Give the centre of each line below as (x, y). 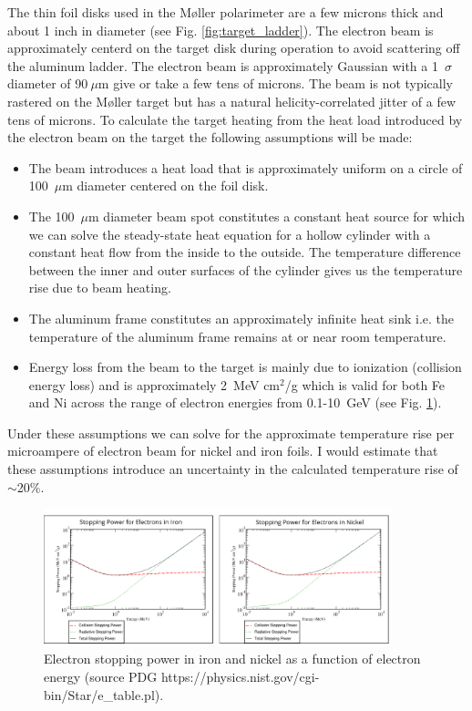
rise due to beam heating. (100, 288)
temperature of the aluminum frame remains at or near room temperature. (237, 336)
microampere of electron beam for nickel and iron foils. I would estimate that (223, 451)
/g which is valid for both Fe (365, 384)
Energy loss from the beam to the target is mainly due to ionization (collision (245, 367)
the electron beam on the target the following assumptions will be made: (210, 137)
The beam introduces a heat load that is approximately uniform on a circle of (246, 167)
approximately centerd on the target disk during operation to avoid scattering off (234, 48)
